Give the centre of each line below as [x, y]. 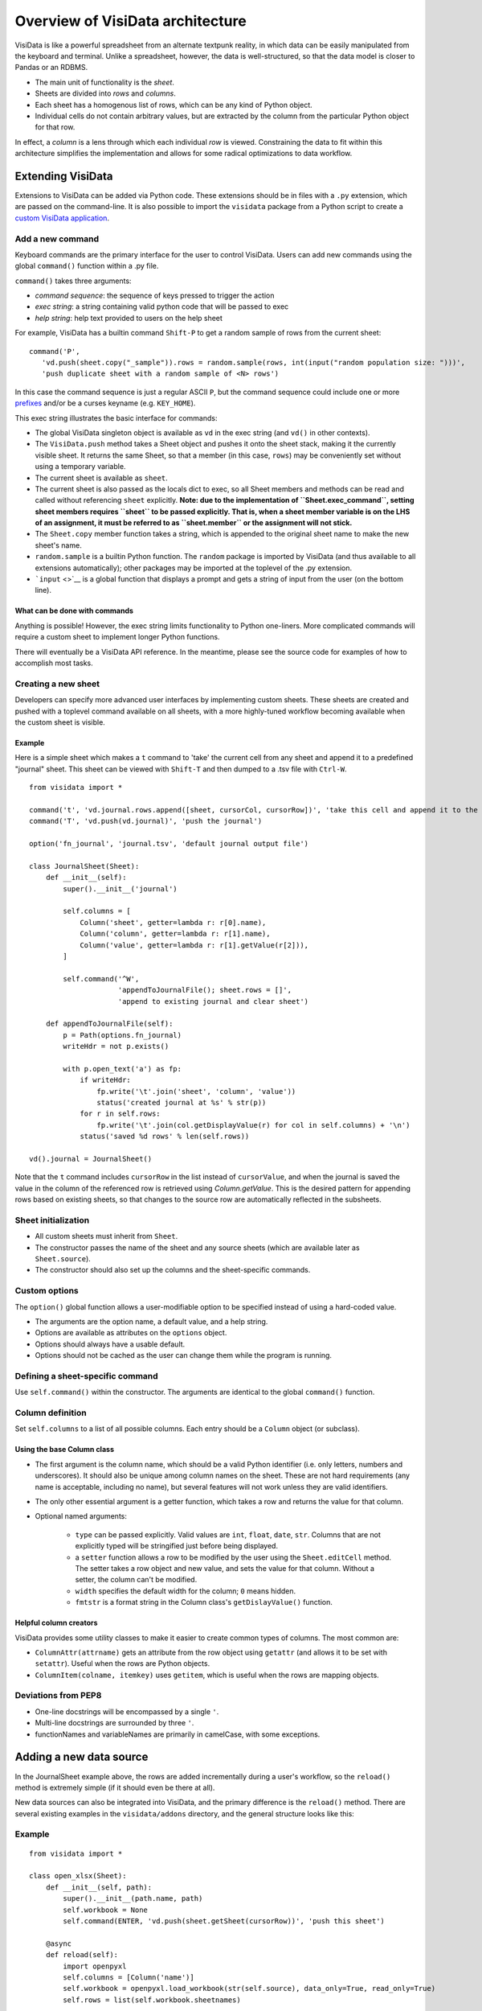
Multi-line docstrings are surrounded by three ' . [114, 1723]
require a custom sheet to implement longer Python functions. [117, 637]
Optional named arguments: [81, 1516]
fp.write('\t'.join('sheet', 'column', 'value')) [196, 1091]
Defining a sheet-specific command [86, 1376]
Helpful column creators [56, 1623]
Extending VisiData [64, 176]
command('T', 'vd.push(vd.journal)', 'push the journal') [146, 821]
